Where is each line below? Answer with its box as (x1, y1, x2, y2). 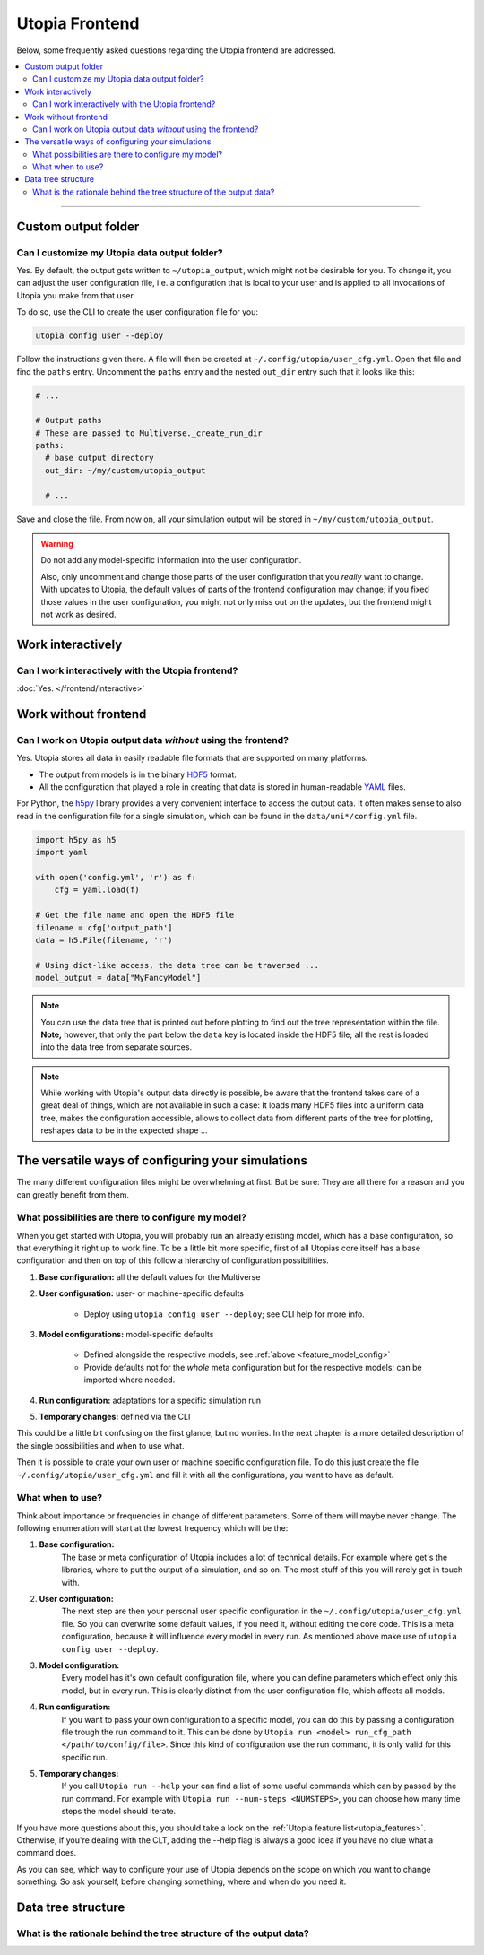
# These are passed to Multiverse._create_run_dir (35, 428, 264, 438)
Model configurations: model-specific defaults (39, 1329, 214, 1340)
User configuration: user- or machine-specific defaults (39, 1288, 244, 1299)
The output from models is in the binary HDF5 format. (39, 769, 238, 780)
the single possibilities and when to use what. (16, 1440, 185, 1451)
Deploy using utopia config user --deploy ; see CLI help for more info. (83, 1309, 365, 1319)
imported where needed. (83, 1374, 176, 1385)
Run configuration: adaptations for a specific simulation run (39, 1395, 262, 1406)
